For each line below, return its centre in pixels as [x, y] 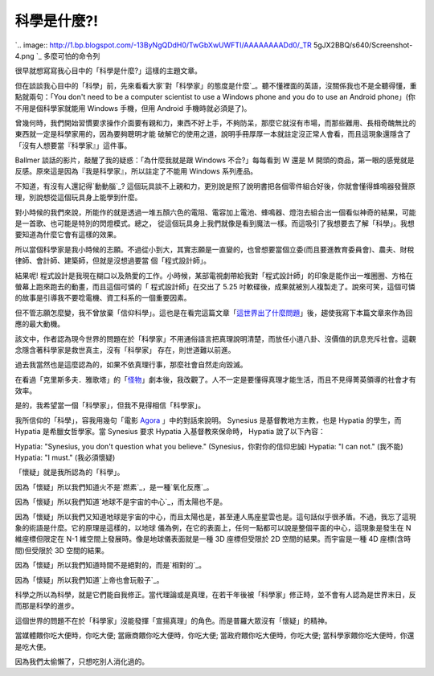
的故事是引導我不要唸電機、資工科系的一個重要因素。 [103, 298]
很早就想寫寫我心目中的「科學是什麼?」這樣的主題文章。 [108, 71]
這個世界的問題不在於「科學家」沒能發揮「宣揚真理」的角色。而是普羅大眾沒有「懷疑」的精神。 [173, 621]
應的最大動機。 [39, 324]
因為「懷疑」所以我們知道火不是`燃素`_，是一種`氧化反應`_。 [114, 487]
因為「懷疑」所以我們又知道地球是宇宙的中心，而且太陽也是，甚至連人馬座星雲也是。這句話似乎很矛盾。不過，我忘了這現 [215, 516]
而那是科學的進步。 [47, 606]
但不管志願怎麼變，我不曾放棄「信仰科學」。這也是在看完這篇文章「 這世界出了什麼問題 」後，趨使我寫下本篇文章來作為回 [214, 313]
